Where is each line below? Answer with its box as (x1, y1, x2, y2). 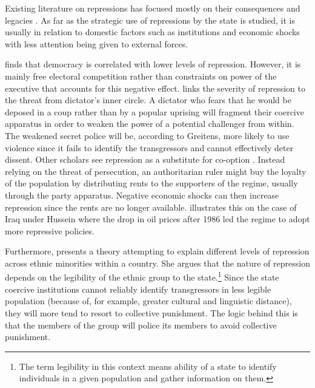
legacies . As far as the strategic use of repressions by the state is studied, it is (5, 13, 295, 26)
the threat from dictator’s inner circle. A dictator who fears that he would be (5, 94, 291, 106)
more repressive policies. (5, 224, 94, 237)
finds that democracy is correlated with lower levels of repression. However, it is (5, 58, 301, 70)
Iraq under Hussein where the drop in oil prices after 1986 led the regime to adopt (5, 213, 310, 225)
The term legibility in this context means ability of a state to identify (19, 359, 277, 372)
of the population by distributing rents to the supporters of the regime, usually (5, 177, 298, 189)
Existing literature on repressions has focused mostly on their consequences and (5, 2, 300, 14)
